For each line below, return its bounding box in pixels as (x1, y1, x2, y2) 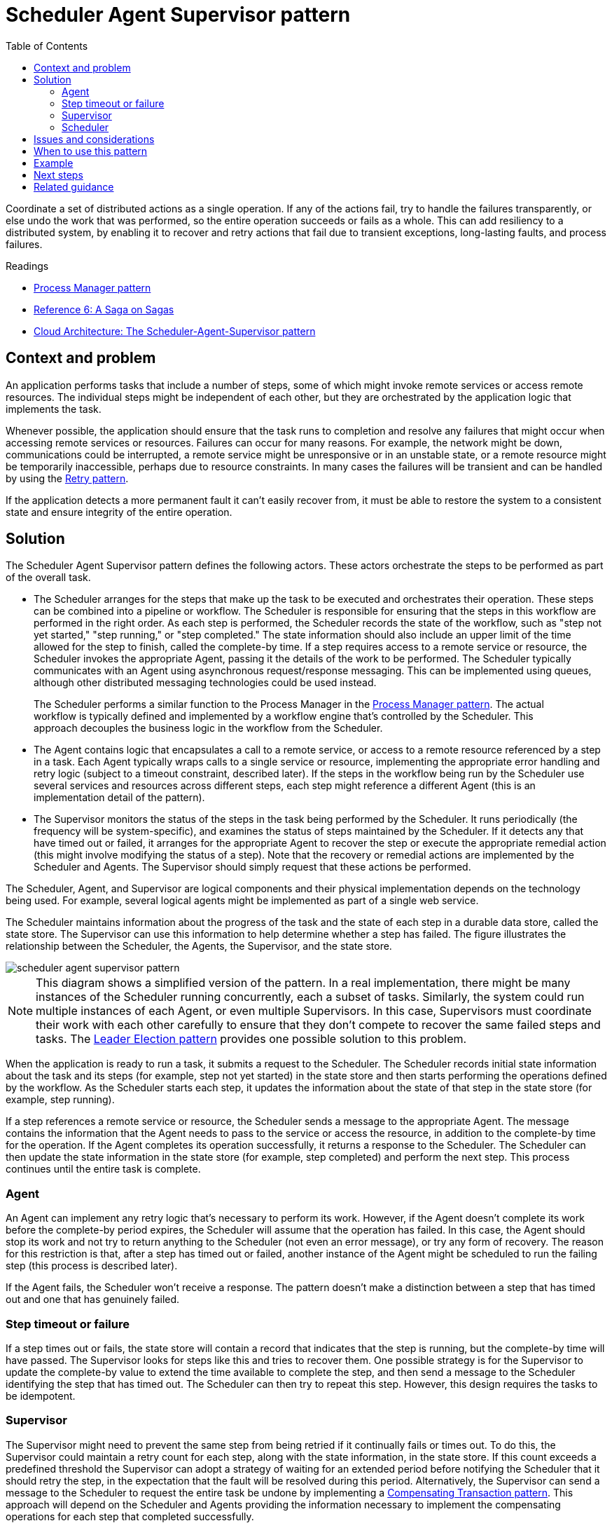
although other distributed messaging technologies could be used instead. (34, 676, 377, 689)
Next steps (34, 168, 83, 181)
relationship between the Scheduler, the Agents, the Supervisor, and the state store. (6, 940, 392, 953)
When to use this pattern (34, 144, 148, 157)
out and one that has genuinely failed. (6, 1293, 180, 1306)
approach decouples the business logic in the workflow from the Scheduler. (34, 722, 383, 735)
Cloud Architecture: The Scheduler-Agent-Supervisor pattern (34, 325, 316, 337)
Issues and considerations (34, 132, 155, 145)
